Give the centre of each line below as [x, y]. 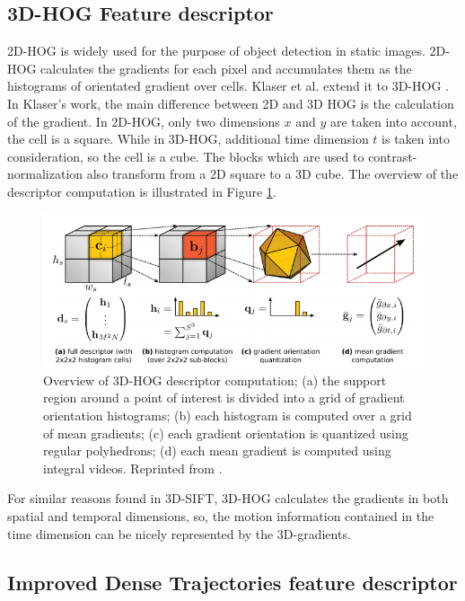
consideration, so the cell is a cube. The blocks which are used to [186, 156]
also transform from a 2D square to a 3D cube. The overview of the [272, 174]
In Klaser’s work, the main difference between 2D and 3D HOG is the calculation [231, 103]
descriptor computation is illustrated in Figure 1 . [142, 191]
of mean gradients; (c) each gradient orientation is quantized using [226, 433]
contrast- [393, 156]
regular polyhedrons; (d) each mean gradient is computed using [217, 451]
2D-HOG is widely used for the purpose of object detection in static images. [216, 51]
